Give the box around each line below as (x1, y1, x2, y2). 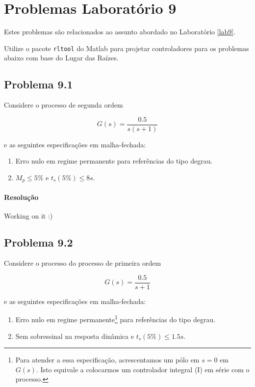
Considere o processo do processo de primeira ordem (4, 258, 161, 268)
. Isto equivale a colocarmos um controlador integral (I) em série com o (36, 364, 250, 374)
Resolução (4, 192, 39, 202)
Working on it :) (4, 211, 53, 221)
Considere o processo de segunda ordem (4, 100, 123, 110)
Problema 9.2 (4, 235, 73, 250)
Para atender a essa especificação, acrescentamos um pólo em (15, 355, 200, 365)
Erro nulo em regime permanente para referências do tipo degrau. (15, 156, 213, 166)
